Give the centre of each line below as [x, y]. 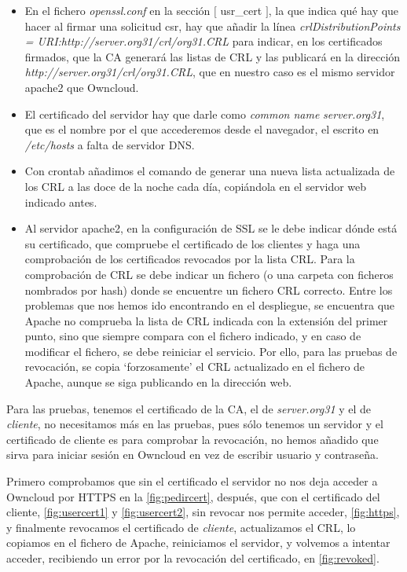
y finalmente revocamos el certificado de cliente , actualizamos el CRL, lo [181, 527]
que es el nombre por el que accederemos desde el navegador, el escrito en [202, 129]
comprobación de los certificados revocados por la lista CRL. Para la [190, 259]
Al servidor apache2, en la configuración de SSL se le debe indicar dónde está [211, 228]
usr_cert [241, 10]
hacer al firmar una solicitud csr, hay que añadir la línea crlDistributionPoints [213, 26]
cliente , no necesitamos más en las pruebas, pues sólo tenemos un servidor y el [195, 424]
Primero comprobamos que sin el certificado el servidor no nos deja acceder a [192, 481]
